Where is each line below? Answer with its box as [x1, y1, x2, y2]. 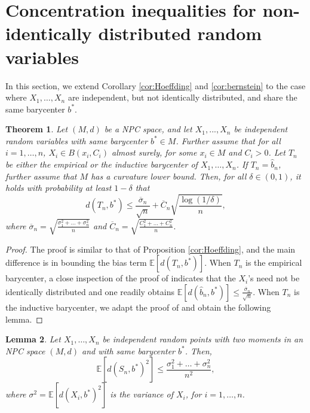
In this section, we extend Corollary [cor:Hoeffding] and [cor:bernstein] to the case [5, 79, 306, 92]
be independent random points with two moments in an [102, 333, 303, 345]
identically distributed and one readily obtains [5, 285, 175, 297]
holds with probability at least [5, 181, 112, 194]
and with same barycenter [82, 344, 176, 357]
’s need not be [248, 272, 300, 284]
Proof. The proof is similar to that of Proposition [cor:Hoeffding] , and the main [5, 242, 296, 255]
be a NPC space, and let [104, 123, 192, 135]
